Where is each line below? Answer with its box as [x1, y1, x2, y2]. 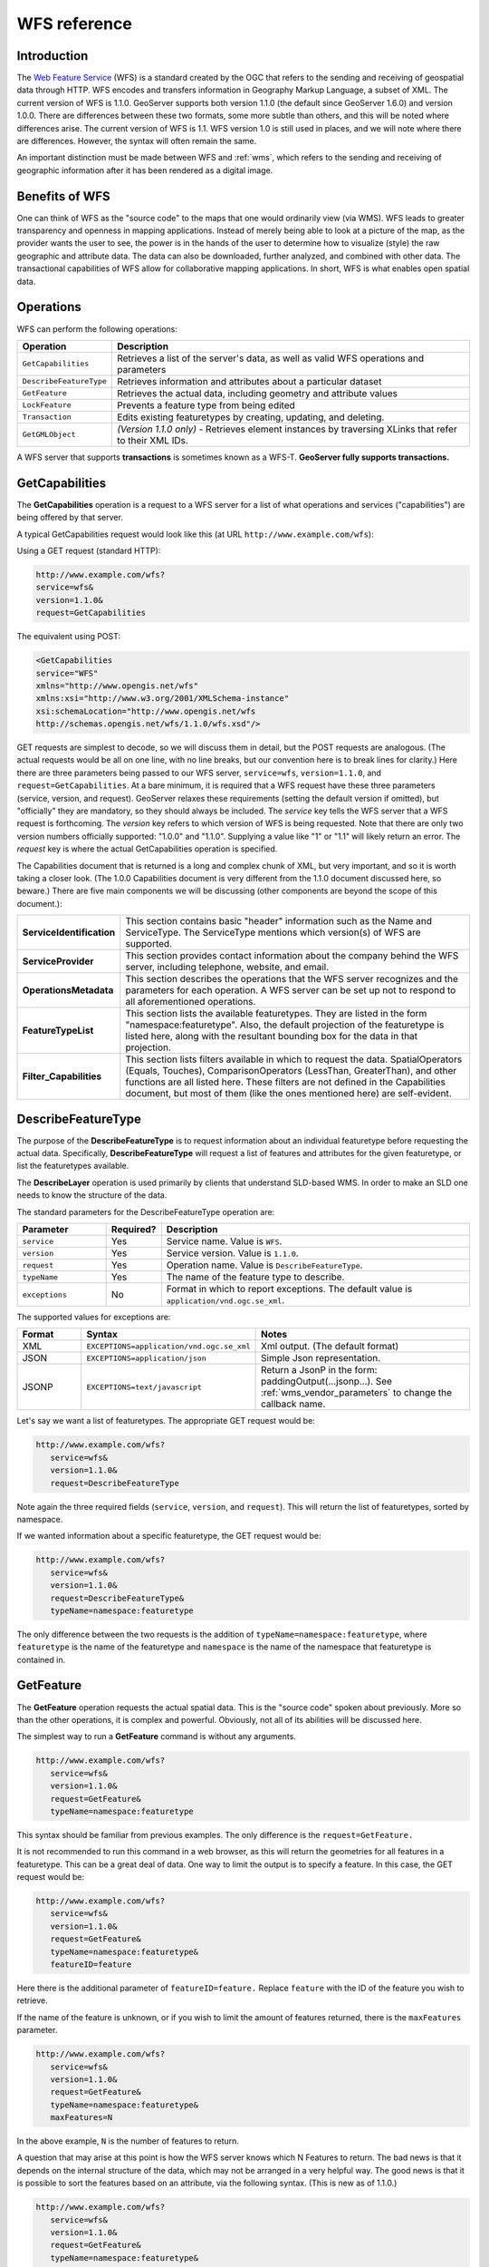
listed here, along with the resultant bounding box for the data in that [125, 1030, 418, 1043]
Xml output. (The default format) [261, 1340, 399, 1353]
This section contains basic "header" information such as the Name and [125, 915, 432, 928]
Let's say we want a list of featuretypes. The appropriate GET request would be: [16, 1416, 316, 1426]
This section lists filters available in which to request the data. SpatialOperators [125, 1053, 463, 1065]
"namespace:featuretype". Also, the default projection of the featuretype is [125, 1018, 445, 1031]
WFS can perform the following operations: [16, 323, 178, 335]
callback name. [261, 1397, 326, 1410]
